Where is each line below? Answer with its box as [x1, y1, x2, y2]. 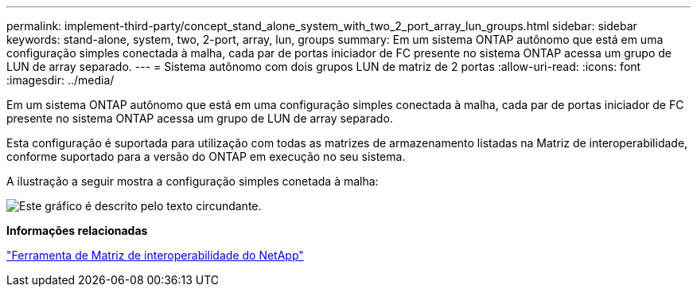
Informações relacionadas [6, 224, 148, 237]
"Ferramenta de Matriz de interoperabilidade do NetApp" [6, 248, 304, 262]
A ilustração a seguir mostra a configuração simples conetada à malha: [6, 174, 379, 188]
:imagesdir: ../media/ [6, 73, 115, 87]
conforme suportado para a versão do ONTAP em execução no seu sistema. [6, 150, 406, 163]
